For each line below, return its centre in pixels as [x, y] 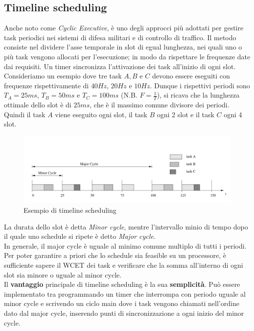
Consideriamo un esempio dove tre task [63, 76]
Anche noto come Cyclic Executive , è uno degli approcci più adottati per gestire [124, 28]
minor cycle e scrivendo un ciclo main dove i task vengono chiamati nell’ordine [122, 303]
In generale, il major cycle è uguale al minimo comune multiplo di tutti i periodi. [125, 245]
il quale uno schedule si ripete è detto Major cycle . [80, 236]
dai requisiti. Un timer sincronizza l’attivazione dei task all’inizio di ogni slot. [120, 66]
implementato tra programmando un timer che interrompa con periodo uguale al [125, 293]
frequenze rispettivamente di [46, 85]
